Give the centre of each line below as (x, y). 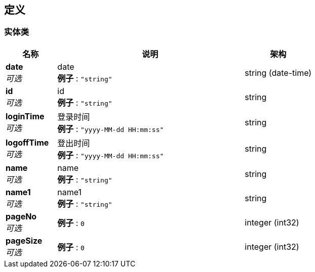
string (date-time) (278, 73)
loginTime (25, 116)
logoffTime (27, 142)
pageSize (24, 240)
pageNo (21, 216)
